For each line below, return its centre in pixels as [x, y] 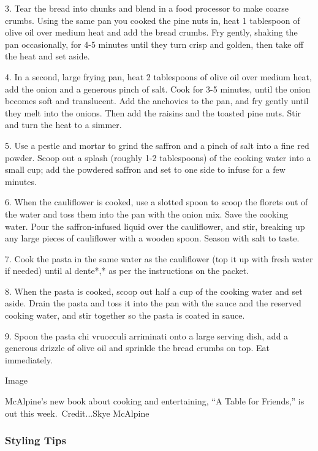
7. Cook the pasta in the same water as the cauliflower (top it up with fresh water [159, 258]
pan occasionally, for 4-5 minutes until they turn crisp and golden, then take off [154, 44]
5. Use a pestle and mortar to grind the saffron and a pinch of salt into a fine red [157, 145]
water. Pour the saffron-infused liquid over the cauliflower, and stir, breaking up [155, 226]
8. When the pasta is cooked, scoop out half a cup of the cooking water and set [154, 291]
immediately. [29, 359]
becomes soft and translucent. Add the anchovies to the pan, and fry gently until [157, 101]
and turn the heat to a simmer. [63, 125]
